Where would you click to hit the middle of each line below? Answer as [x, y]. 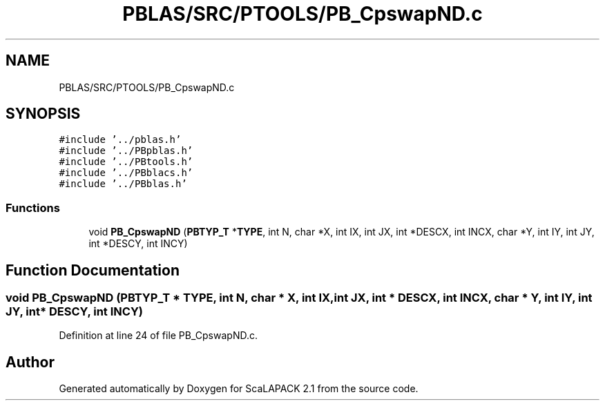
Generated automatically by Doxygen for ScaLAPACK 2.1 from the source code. [239, 389]
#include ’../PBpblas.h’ [126, 151]
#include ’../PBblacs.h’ [126, 173]
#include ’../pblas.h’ [120, 140]
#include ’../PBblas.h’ [123, 184]
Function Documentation [93, 270]
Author [30, 362]
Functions [33, 207]
